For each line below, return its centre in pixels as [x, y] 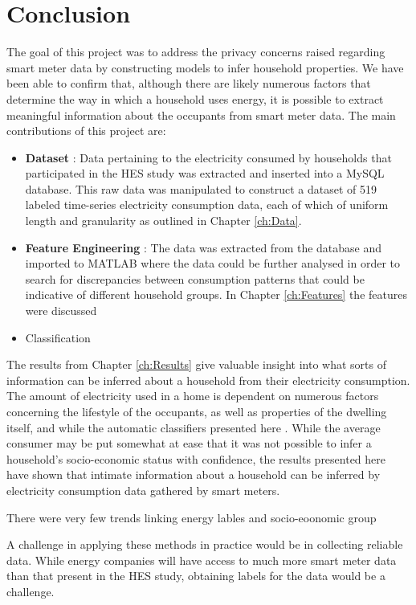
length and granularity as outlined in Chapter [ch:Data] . [163, 221]
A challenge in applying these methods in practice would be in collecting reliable [205, 544]
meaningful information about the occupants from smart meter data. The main [201, 114]
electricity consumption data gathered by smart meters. [143, 490]
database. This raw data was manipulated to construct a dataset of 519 [201, 188]
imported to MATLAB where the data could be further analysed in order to [213, 263]
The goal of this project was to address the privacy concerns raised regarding [196, 52]
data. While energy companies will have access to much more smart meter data [202, 560]
